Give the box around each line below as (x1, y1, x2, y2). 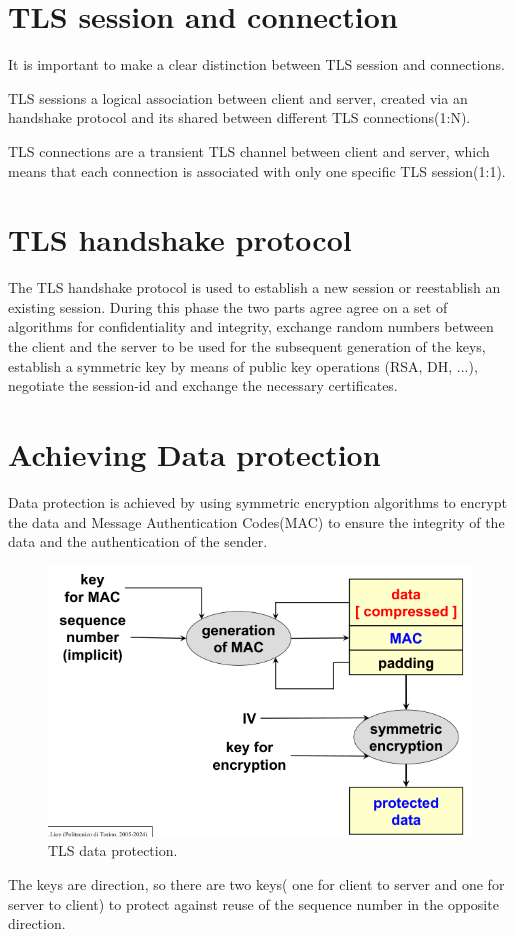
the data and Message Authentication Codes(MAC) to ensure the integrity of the (8, 511, 505, 532)
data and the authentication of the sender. (8, 531, 268, 552)
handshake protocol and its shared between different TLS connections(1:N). (8, 107, 471, 128)
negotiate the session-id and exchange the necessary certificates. (8, 375, 398, 396)
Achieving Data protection (8, 433, 381, 474)
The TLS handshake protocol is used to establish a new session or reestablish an (8, 277, 501, 298)
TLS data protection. (48, 840, 178, 861)
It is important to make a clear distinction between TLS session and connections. (8, 54, 505, 75)
